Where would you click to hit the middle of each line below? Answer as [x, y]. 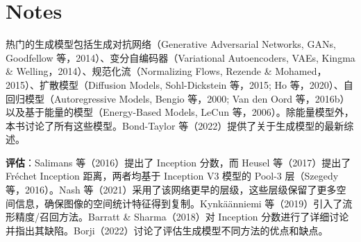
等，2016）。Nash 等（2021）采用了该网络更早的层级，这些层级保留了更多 [171, 190]
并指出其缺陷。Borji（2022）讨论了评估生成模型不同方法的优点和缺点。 [167, 230]
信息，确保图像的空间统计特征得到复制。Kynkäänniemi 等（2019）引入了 [179, 203]
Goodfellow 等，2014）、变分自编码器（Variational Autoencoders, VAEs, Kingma [180, 57]
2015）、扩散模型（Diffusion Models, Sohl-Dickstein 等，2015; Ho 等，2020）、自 [179, 84]
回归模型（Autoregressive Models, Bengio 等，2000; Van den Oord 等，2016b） [178, 98]
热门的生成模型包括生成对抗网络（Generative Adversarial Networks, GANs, [171, 44]
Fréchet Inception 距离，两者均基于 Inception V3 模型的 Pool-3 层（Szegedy [172, 176]
